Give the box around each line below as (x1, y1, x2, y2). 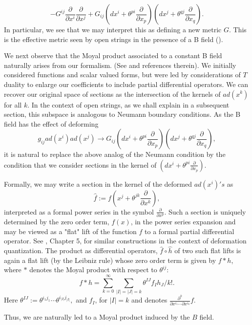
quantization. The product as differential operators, (4, 245, 158, 256)
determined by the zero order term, (4, 217, 109, 227)
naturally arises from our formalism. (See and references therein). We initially (4, 60, 236, 70)
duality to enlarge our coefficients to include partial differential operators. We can (4, 79, 249, 89)
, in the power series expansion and (130, 217, 236, 227)
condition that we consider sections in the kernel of (4, 159, 157, 170)
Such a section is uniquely (168, 206, 246, 217)
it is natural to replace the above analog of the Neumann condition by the (4, 149, 226, 159)
